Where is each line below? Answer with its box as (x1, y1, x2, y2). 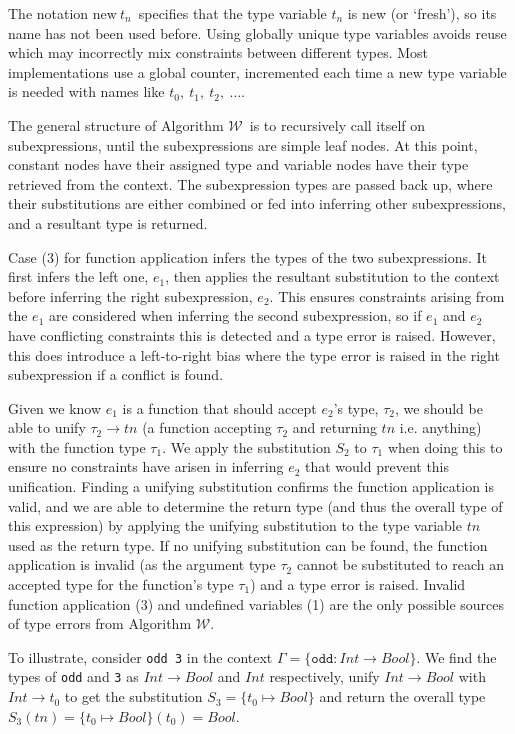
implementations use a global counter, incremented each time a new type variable (8, 61, 507, 82)
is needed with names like (8, 81, 165, 102)
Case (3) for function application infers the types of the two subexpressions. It (8, 246, 487, 267)
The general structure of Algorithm (8, 114, 224, 135)
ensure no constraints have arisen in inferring (8, 456, 284, 477)
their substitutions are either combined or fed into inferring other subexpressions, (8, 193, 506, 214)
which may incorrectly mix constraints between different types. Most (8, 42, 429, 63)
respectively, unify (269, 666, 380, 687)
